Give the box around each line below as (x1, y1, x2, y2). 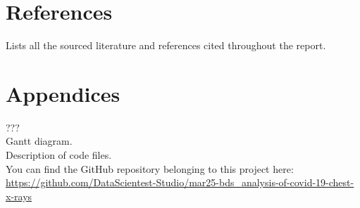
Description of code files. (6, 148, 112, 162)
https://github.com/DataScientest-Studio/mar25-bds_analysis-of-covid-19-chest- (6, 175, 354, 190)
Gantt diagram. (6, 134, 73, 148)
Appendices (6, 79, 120, 108)
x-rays (6, 188, 32, 203)
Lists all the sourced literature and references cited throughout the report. (6, 38, 326, 53)
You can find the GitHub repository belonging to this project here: (6, 161, 294, 176)
